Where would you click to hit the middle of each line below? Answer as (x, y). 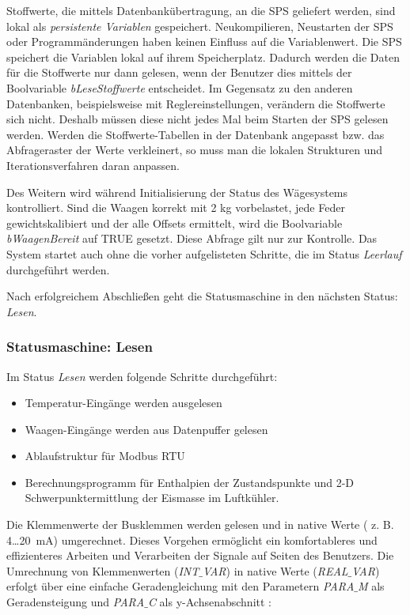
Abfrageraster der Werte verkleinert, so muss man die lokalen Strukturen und (195, 150)
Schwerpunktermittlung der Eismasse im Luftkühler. (152, 498)
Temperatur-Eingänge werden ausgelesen (123, 403)
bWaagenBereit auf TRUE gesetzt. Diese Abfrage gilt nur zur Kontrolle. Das (192, 238)
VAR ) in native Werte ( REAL (275, 570)
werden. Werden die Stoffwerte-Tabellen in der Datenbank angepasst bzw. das (196, 134)
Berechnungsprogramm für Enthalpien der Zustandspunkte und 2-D (190, 482)
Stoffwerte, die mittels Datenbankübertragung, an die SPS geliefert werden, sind (201, 10)
